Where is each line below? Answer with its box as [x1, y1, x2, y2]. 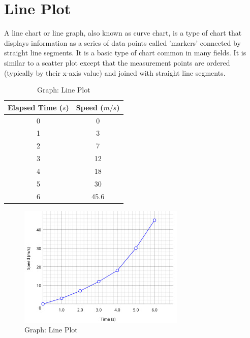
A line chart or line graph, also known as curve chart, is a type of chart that [4, 27, 242, 38]
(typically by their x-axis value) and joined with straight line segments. [4, 67, 226, 78]
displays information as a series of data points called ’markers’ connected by [4, 37, 241, 48]
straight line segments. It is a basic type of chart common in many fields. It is [4, 47, 246, 58]
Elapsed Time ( [8, 102, 63, 112]
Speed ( [76, 102, 104, 112]
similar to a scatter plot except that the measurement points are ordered [4, 57, 230, 68]
